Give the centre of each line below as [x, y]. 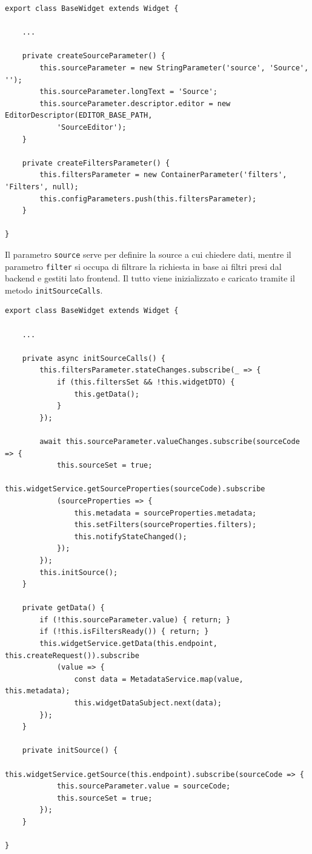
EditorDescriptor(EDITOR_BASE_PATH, [79, 116]
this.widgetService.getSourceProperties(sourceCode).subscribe [135, 489]
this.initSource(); [79, 572]
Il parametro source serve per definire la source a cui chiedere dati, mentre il [148, 254]
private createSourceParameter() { [94, 56]
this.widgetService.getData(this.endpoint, [128, 644]
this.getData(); [107, 394]
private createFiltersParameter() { [96, 163]
